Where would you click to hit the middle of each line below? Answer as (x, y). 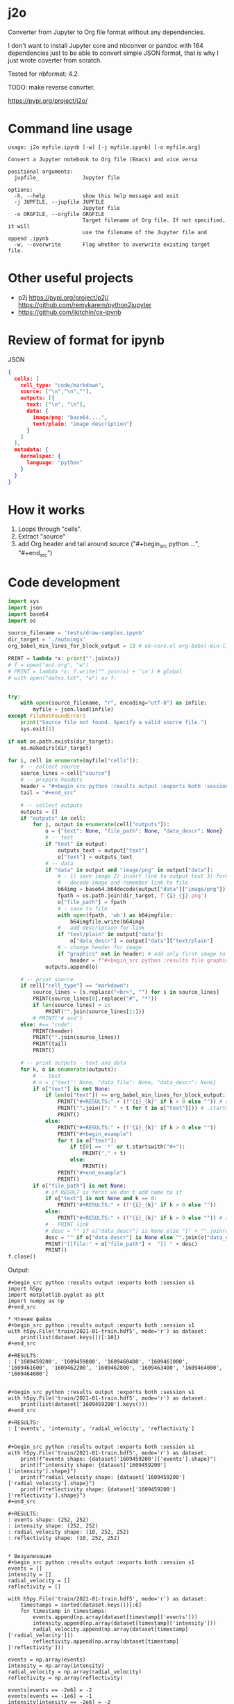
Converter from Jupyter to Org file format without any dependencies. (107, 32)
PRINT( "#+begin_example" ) (95, 1134)
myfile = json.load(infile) (73, 710)
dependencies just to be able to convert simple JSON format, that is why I (114, 53)
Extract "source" (42, 536)
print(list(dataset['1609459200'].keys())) (84, 1404)
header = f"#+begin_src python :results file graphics (151, 960)
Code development (64, 583)
